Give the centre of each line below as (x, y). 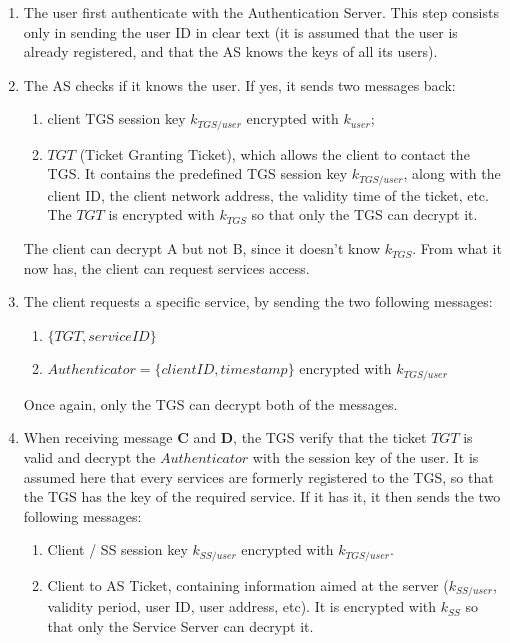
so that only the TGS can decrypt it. (364, 214)
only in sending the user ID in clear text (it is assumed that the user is (240, 31)
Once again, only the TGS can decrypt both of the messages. (210, 403)
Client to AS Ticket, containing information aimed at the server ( (248, 584)
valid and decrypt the (89, 457)
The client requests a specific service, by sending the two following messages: (258, 301)
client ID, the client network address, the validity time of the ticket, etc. (268, 194)
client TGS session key (116, 118)
